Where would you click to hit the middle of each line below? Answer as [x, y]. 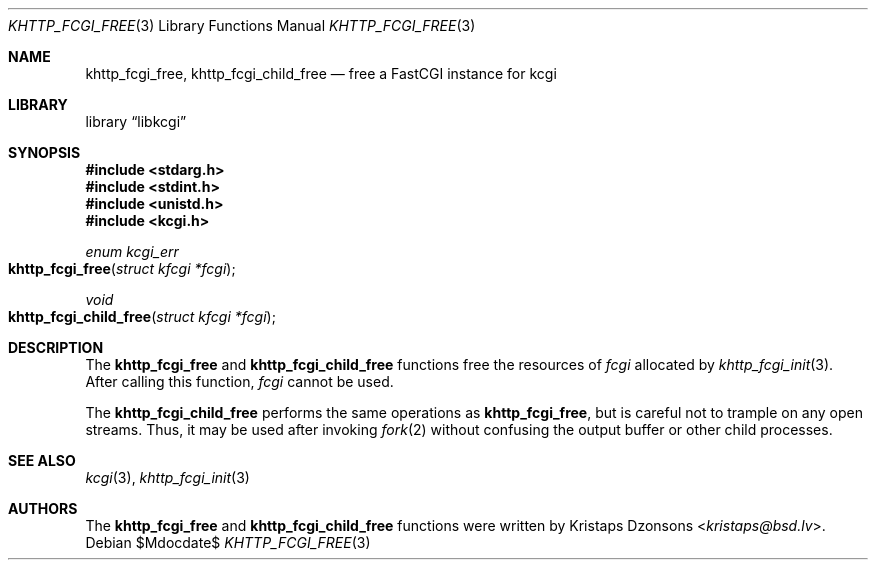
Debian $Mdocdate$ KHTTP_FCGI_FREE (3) [228, 542]
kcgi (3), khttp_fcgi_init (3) [167, 477]
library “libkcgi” [136, 121]
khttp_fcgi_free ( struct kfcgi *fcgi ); [122, 268]
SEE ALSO [42, 460]
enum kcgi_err [132, 251]
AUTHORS [43, 508]
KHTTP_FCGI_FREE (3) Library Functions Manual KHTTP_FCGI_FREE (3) [242, 25]
